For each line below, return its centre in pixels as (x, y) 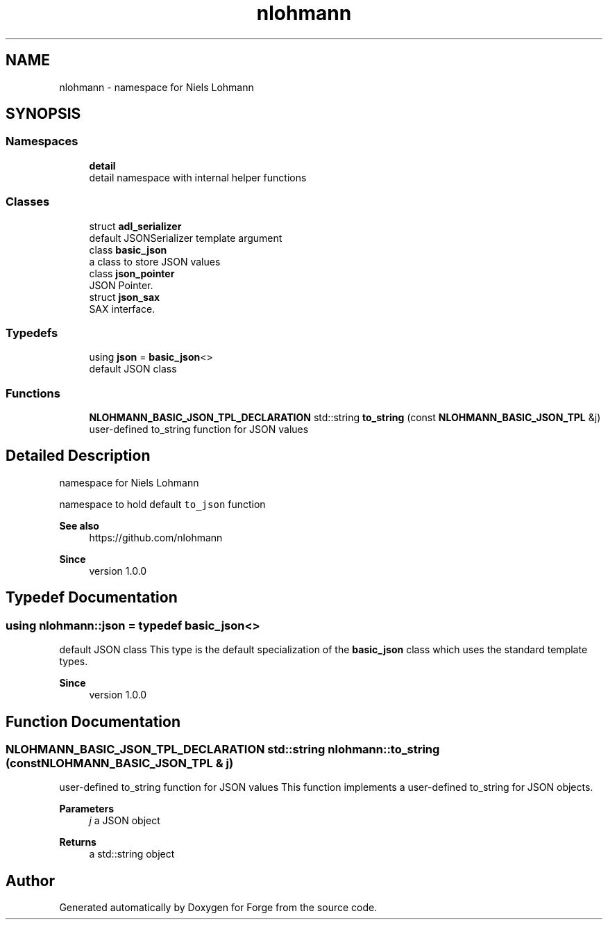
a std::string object (132, 854)
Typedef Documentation (92, 598)
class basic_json (128, 249)
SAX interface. (122, 309)
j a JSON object (125, 821)
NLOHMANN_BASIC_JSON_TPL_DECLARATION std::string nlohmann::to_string (223, 749)
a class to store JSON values (155, 261)
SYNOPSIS (43, 114)
